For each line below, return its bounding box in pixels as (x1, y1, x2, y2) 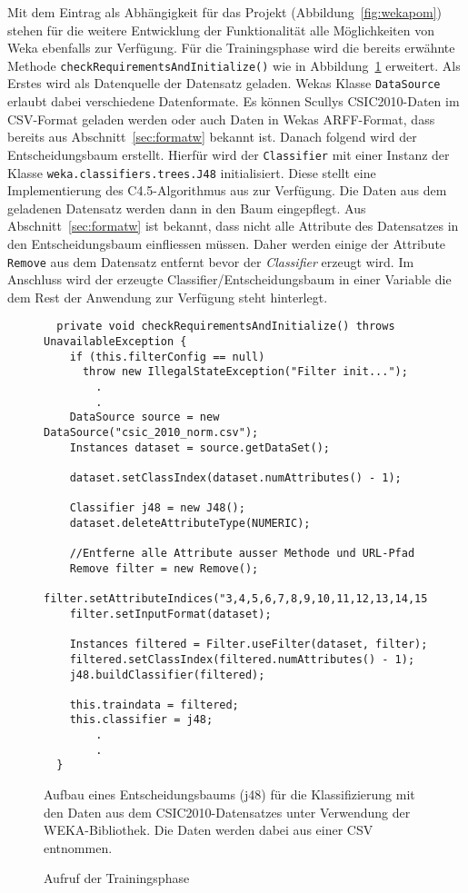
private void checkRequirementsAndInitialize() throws (56, 320, 395, 333)
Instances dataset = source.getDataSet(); (69, 441, 330, 454)
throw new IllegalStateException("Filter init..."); (82, 365, 408, 379)
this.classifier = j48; (69, 713, 214, 727)
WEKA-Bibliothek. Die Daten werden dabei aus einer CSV (44, 820, 373, 839)
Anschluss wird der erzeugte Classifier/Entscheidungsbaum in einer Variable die (7, 270, 452, 289)
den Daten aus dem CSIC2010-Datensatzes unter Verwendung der (44, 802, 411, 821)
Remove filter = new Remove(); (69, 561, 259, 575)
